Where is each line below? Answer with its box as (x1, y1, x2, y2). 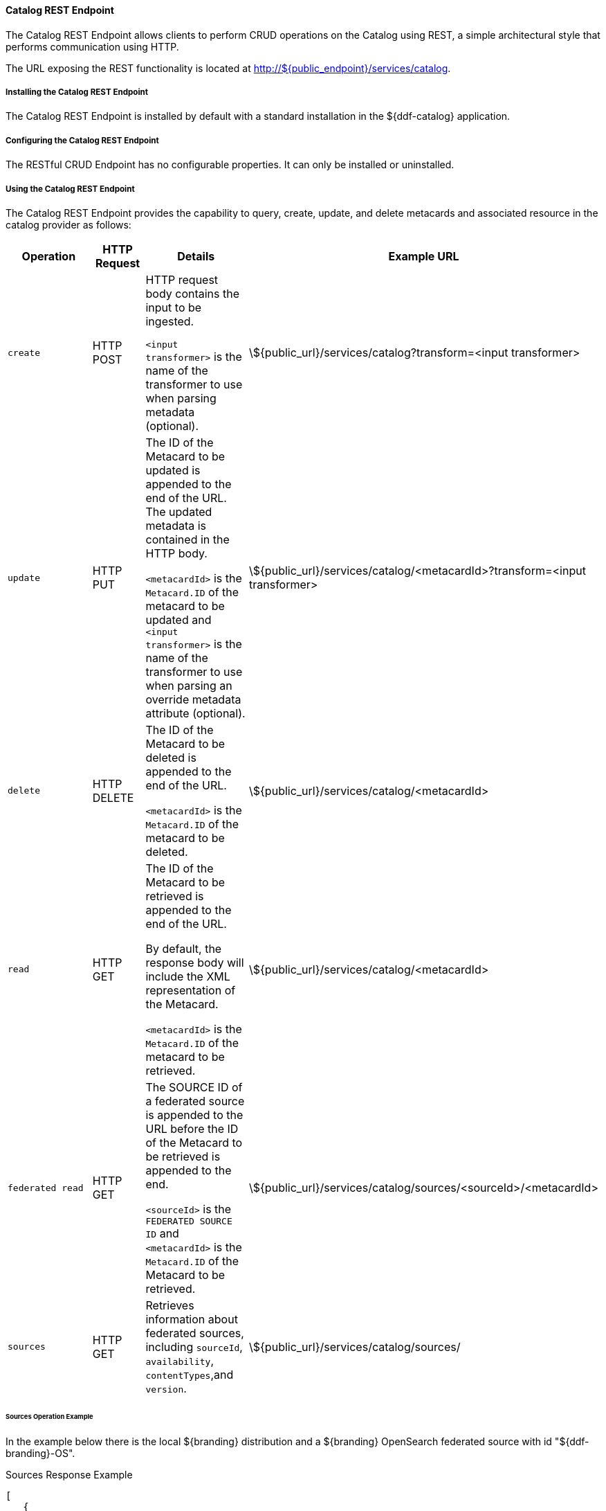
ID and (145, 1226, 179, 1240)
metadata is (145, 518, 207, 533)
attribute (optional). (145, 706, 246, 720)
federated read (8, 1182, 84, 1193)
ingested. (145, 314, 194, 328)
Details (177, 249, 215, 263)
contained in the (145, 532, 230, 546)
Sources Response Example (6, 1468, 133, 1481)
